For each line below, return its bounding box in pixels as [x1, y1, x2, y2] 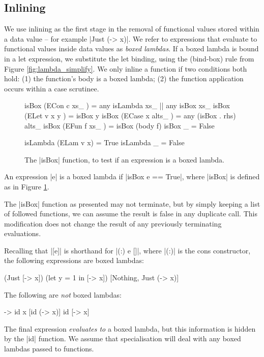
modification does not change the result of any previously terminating [4, 218, 222, 229]
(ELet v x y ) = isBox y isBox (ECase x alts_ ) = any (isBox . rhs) [24, 110, 236, 120]
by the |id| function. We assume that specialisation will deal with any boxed [4, 333, 241, 344]
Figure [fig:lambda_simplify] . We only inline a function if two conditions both [4, 63, 247, 74]
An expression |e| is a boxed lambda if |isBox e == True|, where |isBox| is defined [4, 171, 260, 182]
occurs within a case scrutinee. [4, 83, 99, 93]
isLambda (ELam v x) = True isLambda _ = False [24, 137, 185, 148]
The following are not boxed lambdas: [4, 289, 122, 300]
